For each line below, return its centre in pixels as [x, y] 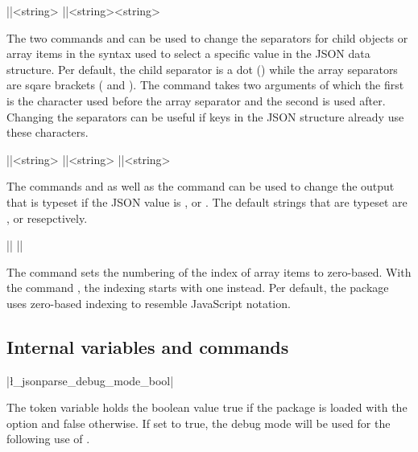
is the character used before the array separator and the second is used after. [196, 100]
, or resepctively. [47, 218]
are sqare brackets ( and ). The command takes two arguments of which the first [205, 85]
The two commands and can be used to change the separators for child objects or [207, 37]
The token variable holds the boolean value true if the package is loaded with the [207, 407]
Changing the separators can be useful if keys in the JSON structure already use [205, 116]
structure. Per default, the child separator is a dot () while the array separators [202, 69]
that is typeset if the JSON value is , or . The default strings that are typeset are [207, 201]
